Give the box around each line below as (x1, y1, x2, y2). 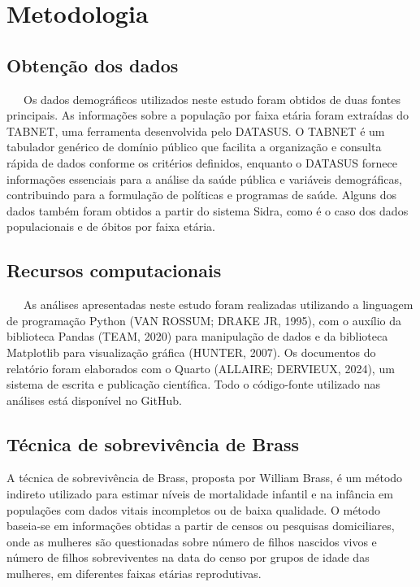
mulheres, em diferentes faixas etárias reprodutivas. (6, 565, 262, 582)
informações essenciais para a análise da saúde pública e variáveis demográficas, (6, 170, 402, 187)
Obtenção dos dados (6, 52, 179, 77)
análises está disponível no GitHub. (6, 391, 182, 408)
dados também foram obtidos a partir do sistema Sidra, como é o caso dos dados (6, 202, 409, 219)
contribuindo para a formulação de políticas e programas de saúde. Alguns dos (6, 186, 397, 203)
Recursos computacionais (6, 258, 222, 283)
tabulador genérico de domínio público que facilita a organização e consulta (6, 138, 382, 155)
